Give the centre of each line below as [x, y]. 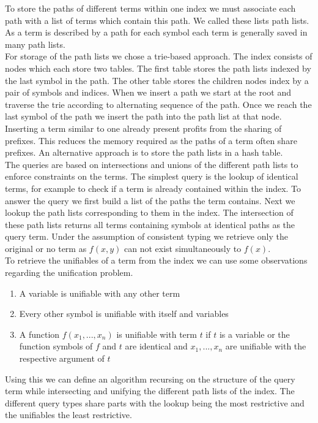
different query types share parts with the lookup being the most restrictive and [155, 402]
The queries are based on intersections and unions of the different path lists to [152, 164]
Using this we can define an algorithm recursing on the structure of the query [150, 379]
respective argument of [62, 358]
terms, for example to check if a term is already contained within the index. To [153, 188]
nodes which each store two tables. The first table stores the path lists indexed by [158, 68]
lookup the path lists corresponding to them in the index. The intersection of [149, 212]
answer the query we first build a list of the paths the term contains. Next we [150, 200]
